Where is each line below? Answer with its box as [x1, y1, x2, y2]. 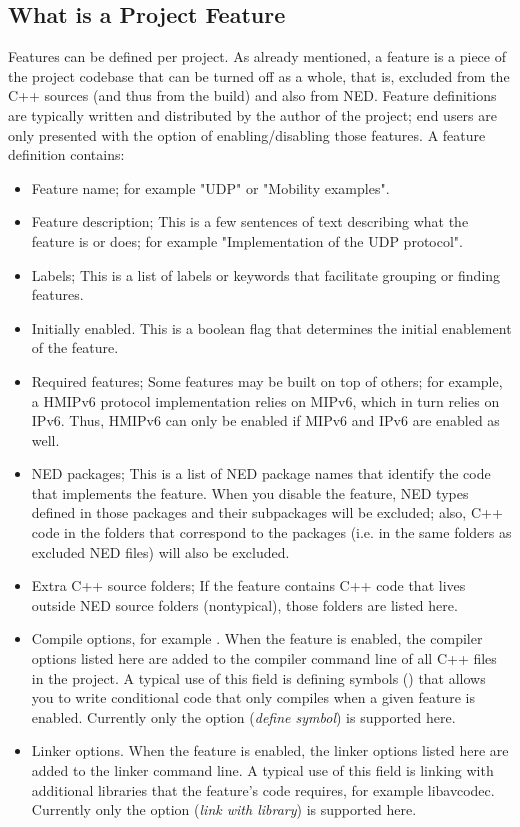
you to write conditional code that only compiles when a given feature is [31, 687, 475, 708]
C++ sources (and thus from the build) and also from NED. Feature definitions [8, 85, 497, 106]
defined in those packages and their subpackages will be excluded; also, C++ [31, 502, 503, 523]
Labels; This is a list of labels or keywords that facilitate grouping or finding [31, 264, 501, 285]
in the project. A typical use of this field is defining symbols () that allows [31, 667, 486, 688]
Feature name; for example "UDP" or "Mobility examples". [31, 177, 390, 198]
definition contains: [8, 144, 125, 165]
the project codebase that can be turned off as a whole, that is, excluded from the [8, 65, 510, 86]
